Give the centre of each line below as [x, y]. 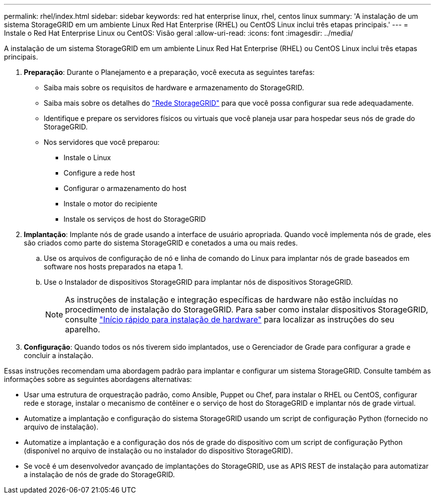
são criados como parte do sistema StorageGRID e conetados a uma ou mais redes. [161, 243]
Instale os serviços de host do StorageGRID [135, 219]
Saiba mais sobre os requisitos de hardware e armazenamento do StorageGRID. [174, 88]
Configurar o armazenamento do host [125, 188]
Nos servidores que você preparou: [102, 142]
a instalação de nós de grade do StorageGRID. [100, 474]
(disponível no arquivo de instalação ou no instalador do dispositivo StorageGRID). [158, 451]
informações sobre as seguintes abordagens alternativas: [98, 379]
